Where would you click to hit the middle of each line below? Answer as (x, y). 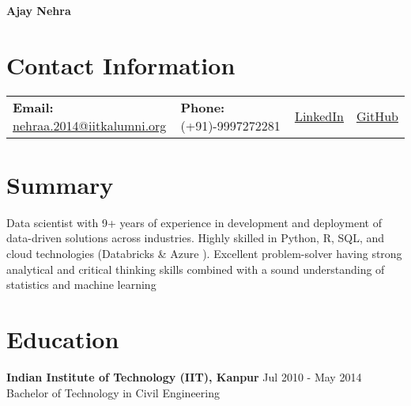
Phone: (203, 107)
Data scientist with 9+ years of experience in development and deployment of (194, 222)
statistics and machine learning (81, 285)
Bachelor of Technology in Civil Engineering (113, 392)
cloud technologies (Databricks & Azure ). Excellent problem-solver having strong (204, 254)
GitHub (377, 116)
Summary (60, 184)
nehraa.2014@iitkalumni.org (90, 125)
